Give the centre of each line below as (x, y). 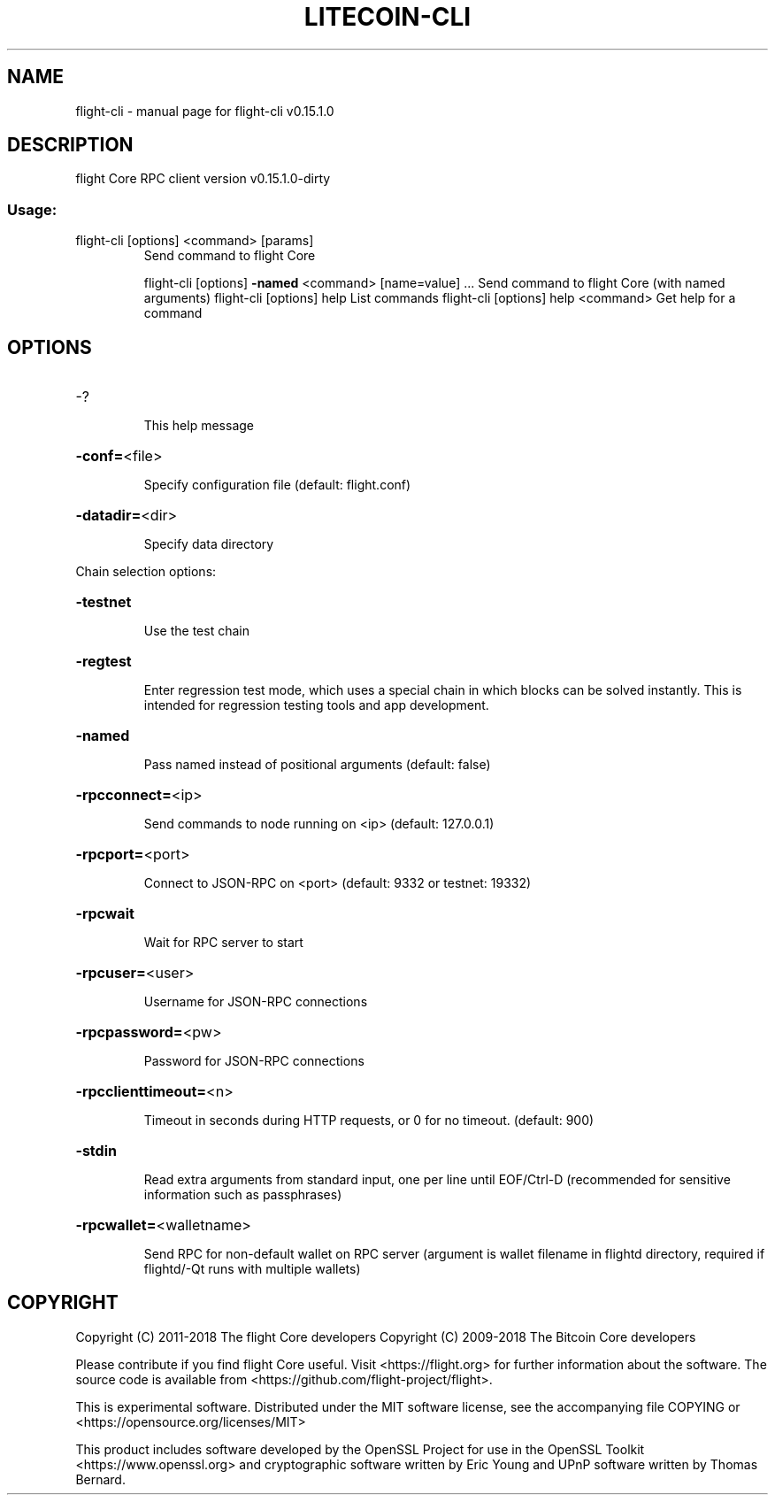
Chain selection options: (146, 572)
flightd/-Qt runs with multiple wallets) (252, 1269)
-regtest (104, 662)
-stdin (96, 1151)
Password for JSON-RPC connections (254, 1061)
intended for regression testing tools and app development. (316, 705)
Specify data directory (209, 544)
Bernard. (100, 1479)
